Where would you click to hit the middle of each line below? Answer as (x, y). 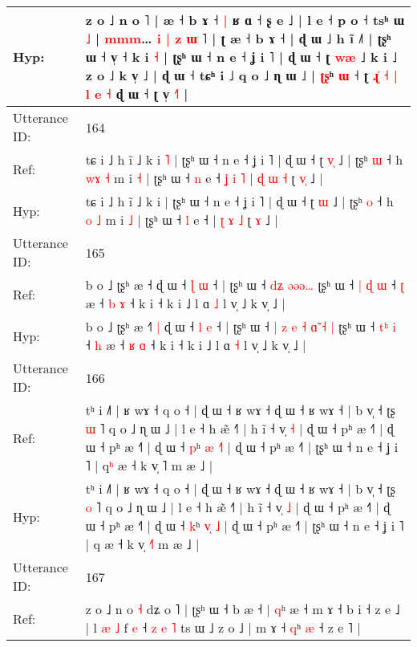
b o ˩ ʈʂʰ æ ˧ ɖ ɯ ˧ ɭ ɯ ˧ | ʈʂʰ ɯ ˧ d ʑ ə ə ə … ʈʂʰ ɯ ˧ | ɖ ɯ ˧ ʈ (245, 285)
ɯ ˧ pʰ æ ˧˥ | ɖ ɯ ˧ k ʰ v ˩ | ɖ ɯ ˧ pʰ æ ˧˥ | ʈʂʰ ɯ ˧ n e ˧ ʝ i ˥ (245, 525)
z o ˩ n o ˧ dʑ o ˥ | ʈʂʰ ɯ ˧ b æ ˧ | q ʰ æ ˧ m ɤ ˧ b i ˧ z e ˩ (243, 609)
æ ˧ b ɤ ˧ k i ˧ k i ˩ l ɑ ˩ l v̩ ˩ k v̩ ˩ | (185, 303)
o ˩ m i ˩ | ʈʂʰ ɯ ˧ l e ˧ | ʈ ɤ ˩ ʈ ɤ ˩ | (182, 220)
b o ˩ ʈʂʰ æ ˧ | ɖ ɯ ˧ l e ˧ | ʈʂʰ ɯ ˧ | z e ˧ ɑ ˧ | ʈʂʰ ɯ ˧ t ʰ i (241, 326)
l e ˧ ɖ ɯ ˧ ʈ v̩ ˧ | (137, 94)
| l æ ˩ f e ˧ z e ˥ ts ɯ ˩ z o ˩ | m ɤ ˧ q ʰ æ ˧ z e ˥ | (223, 627)
